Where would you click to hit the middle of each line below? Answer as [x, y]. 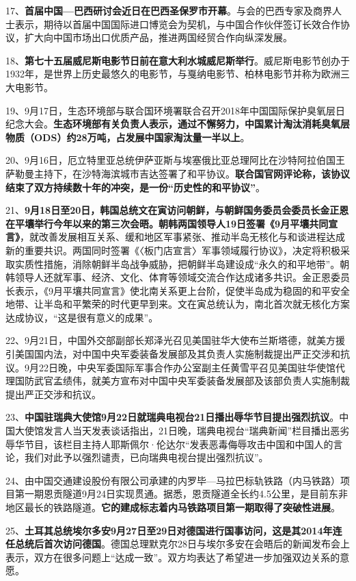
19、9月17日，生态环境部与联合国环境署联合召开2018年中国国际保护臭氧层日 [175, 110]
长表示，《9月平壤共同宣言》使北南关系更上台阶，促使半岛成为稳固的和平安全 [178, 290]
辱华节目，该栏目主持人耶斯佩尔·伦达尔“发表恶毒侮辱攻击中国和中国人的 [169, 444]
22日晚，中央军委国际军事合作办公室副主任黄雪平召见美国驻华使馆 [187, 367]
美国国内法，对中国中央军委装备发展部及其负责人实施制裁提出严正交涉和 [177, 354]
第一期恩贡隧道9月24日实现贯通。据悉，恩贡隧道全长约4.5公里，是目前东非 [181, 494]
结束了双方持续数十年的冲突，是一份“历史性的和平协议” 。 [135, 187]
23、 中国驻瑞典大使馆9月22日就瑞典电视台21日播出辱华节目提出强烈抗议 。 [173, 417]
